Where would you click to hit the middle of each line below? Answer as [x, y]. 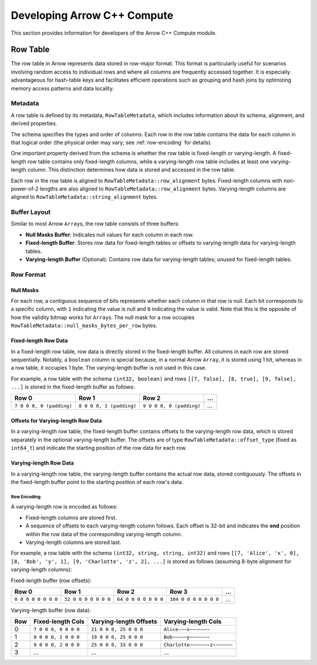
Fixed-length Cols [59, 621]
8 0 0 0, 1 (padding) [107, 406]
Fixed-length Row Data [39, 340]
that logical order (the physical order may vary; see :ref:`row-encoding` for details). [112, 142]
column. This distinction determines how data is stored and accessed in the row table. [131, 170]
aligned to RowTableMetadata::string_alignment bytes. [84, 197]
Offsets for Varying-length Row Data [56, 421]
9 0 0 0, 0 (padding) [172, 406]
